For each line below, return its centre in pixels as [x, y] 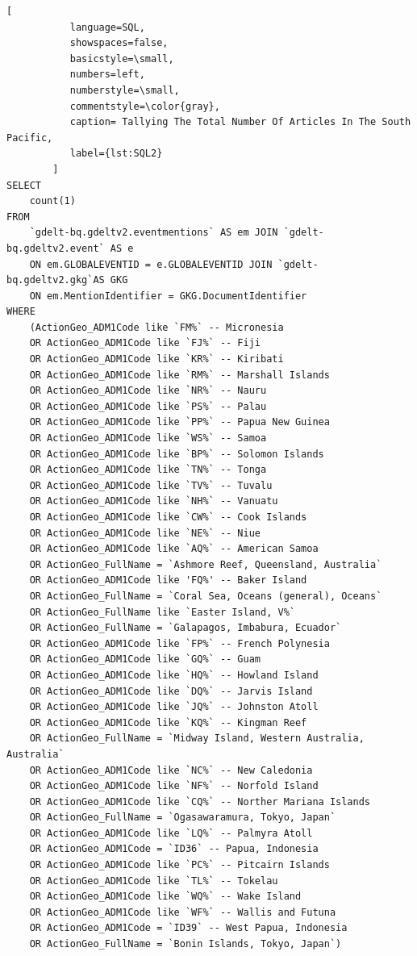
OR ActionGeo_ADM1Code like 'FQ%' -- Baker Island [168, 580]
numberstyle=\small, [125, 90]
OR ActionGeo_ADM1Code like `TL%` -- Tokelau [154, 881]
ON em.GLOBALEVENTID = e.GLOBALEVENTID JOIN [151, 264]
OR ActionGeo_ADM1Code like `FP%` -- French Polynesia [179, 643]
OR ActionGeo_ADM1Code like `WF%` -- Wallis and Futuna [183, 912]
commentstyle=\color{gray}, [145, 106]
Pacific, [30, 138]
